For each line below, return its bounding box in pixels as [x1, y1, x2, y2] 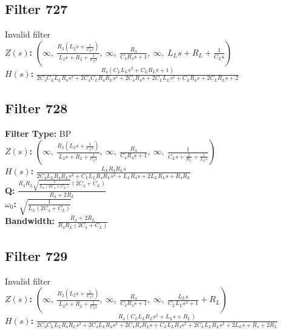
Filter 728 [5, 99, 68, 117]
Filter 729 [5, 246, 68, 265]
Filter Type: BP [5, 127, 72, 139]
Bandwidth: [5, 214, 55, 227]
